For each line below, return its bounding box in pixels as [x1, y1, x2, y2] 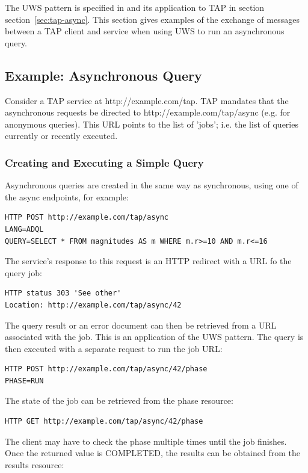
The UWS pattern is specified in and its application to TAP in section [5, 1, 265, 13]
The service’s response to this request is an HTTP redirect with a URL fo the [5, 255, 292, 267]
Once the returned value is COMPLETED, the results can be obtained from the [5, 447, 300, 459]
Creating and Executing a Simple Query [5, 155, 204, 170]
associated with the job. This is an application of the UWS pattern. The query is [5, 330, 304, 343]
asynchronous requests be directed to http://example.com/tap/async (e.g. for [5, 106, 291, 119]
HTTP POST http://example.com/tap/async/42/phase [5, 365, 208, 374]
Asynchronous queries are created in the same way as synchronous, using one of [5, 179, 298, 191]
